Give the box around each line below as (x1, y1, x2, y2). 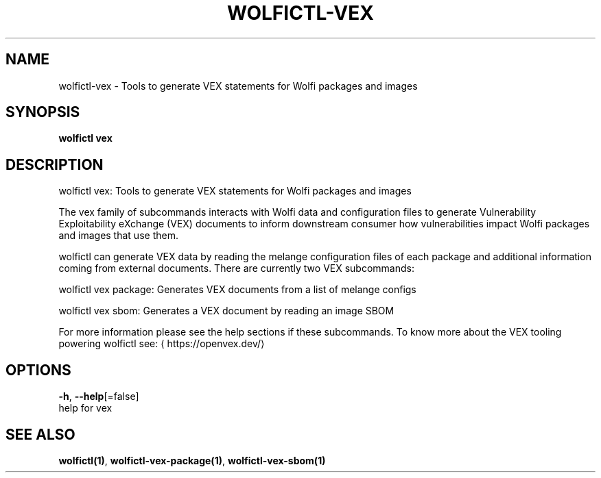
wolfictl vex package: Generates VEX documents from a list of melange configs (58, 284, 416, 296)
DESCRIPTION (5, 155, 104, 173)
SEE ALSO (5, 425, 75, 443)
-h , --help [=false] (58, 390, 139, 403)
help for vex (58, 402, 113, 414)
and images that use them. (58, 229, 178, 242)
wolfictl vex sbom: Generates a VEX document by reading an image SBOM (58, 305, 394, 317)
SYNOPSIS (5, 103, 80, 121)
